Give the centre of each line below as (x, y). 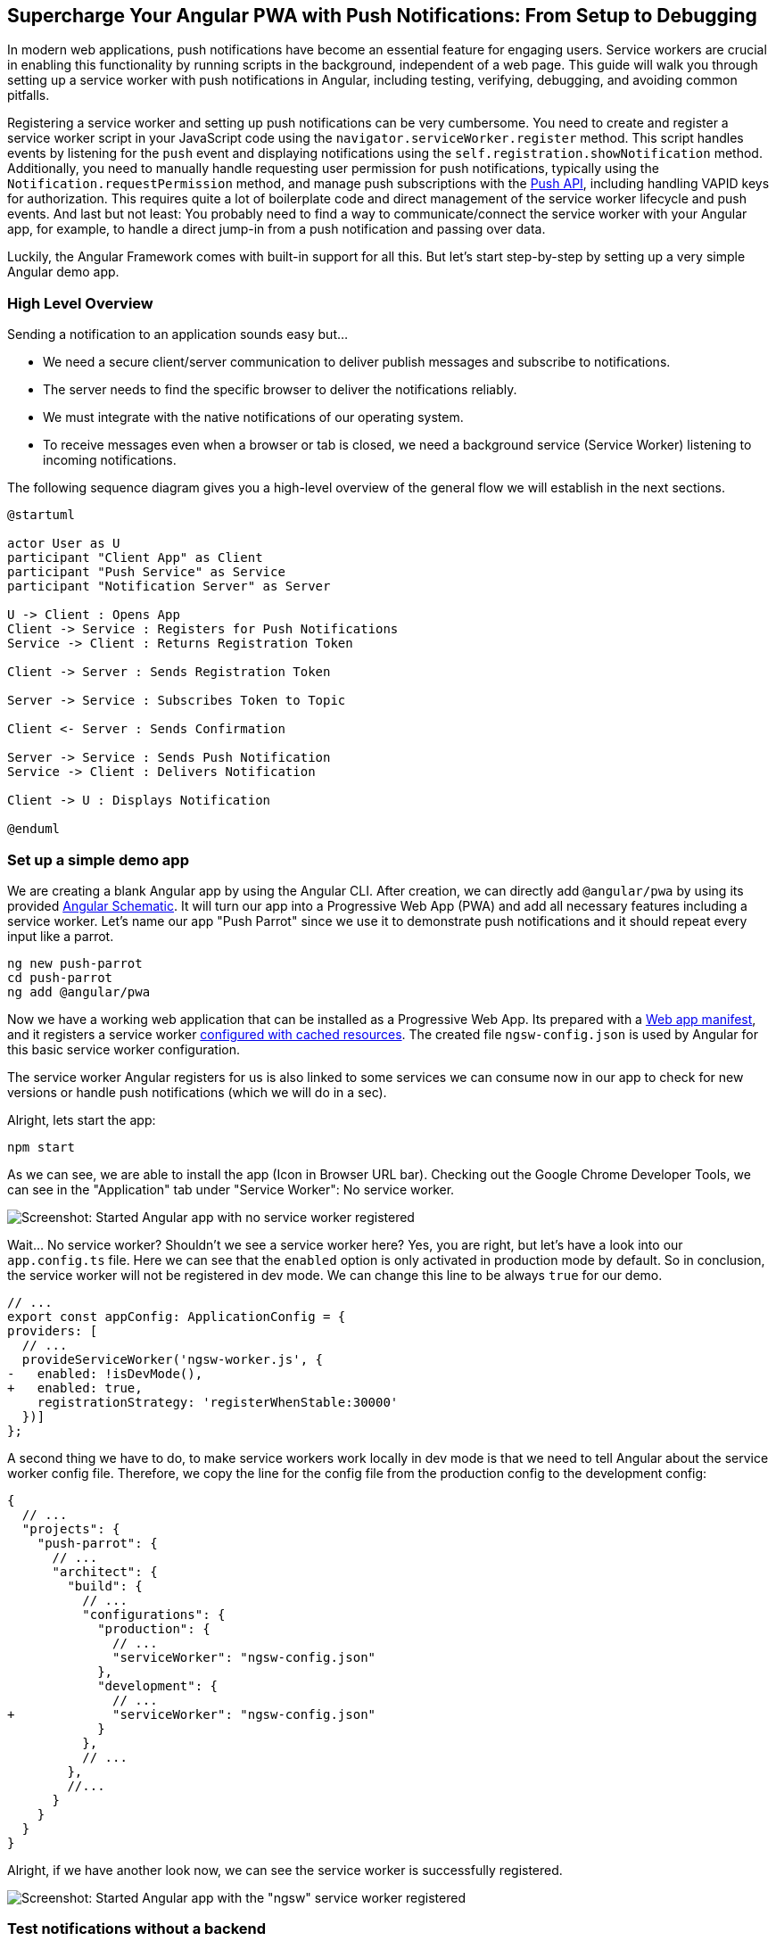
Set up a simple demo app (98, 859)
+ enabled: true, (75, 1388)
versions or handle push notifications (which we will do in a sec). (197, 1092)
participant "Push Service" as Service (146, 572)
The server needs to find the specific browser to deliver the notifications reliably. (280, 390)
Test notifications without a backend (137, 1929)
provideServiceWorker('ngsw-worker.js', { (173, 1359)
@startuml (41, 515)
